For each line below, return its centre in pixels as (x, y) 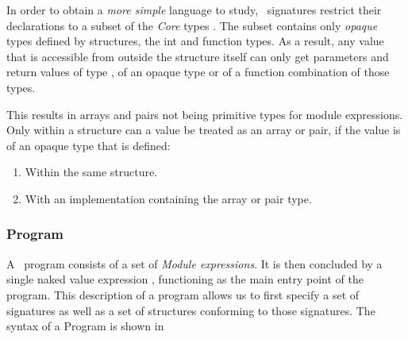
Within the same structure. (91, 172)
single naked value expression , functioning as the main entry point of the (185, 279)
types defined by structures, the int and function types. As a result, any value (195, 41)
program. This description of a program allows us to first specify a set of (183, 294)
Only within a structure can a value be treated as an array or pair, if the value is (204, 130)
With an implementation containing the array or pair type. (168, 198)
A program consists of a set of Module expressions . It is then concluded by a (194, 263)
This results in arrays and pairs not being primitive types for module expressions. (205, 114)
